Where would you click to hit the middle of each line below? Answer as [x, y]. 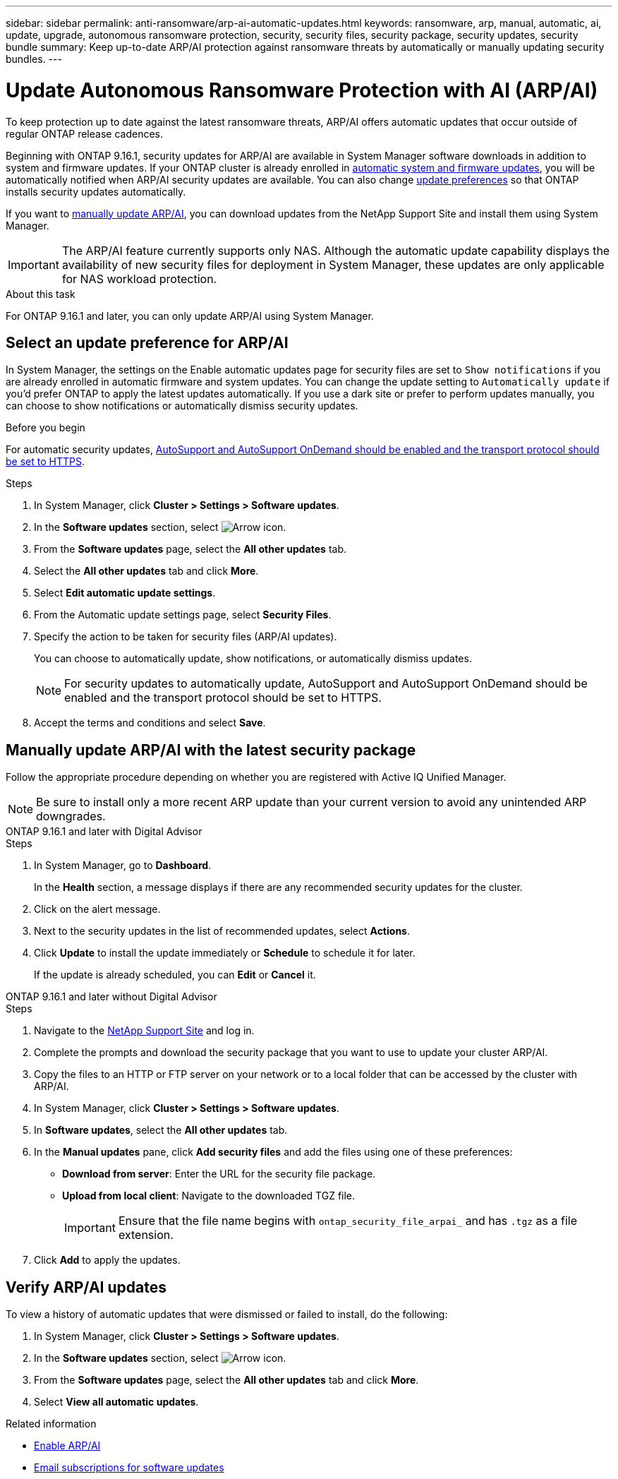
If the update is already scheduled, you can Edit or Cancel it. [175, 975]
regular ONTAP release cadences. [84, 133]
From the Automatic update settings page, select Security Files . [183, 615]
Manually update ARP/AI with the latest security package [211, 750]
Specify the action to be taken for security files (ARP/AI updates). [186, 637]
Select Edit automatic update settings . [125, 593]
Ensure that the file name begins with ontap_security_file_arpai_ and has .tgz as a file [347, 1221]
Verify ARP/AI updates [86, 1287]
